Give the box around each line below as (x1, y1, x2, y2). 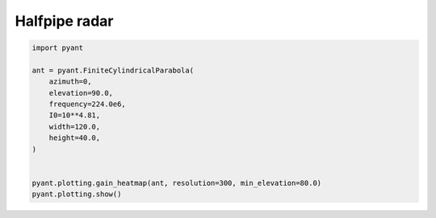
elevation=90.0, (48, 88, 113, 97)
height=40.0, (48, 134, 101, 142)
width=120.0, (48, 121, 101, 131)
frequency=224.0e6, (48, 100, 127, 109)
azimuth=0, (48, 77, 92, 86)
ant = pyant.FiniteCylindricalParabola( (31, 65, 194, 75)
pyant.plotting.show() (31, 190, 122, 199)
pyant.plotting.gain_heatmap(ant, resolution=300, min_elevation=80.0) (31, 178, 322, 187)
